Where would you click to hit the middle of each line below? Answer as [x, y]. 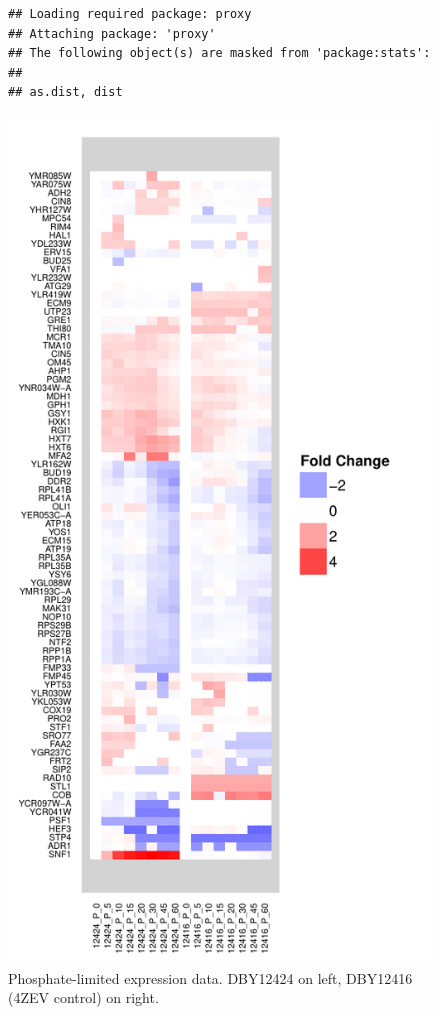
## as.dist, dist [65, 92]
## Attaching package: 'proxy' [112, 33]
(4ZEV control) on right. [83, 997]
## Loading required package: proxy [130, 14]
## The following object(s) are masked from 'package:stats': [219, 53]
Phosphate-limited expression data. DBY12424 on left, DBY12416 [210, 977]
